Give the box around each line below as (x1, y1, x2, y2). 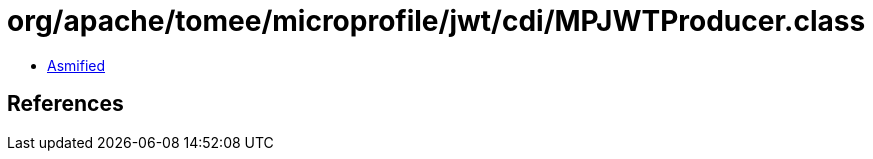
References (7, 91, 124, 117)
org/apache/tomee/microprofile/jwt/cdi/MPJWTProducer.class (7, 4, 866, 38)
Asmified (47, 56, 106, 74)
